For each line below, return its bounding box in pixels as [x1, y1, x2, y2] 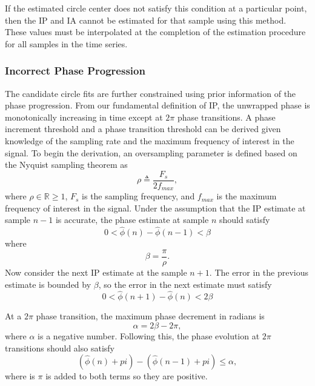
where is [5, 370, 35, 382]
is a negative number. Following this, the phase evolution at [38, 329, 260, 342]
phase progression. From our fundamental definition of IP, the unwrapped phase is [5, 99, 310, 111]
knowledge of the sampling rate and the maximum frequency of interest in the [5, 134, 294, 147]
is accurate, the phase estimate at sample [55, 213, 209, 226]
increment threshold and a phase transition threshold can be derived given [5, 122, 281, 135]
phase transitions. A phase [177, 110, 276, 123]
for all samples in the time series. [5, 37, 128, 50]
